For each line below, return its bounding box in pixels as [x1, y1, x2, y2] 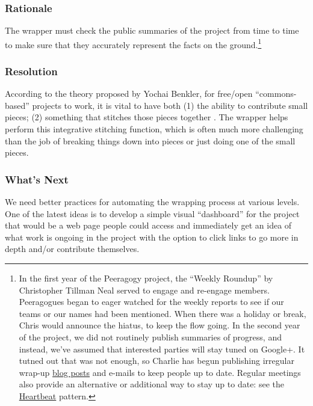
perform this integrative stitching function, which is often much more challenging [5, 123, 303, 135]
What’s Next [5, 171, 69, 186]
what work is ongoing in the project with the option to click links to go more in [5, 230, 299, 243]
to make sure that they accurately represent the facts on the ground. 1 [5, 36, 262, 51]
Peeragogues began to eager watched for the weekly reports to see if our [19, 295, 284, 308]
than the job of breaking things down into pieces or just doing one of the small [5, 134, 296, 147]
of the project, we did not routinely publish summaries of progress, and [19, 331, 282, 343]
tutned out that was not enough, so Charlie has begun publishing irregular [19, 354, 294, 367]
